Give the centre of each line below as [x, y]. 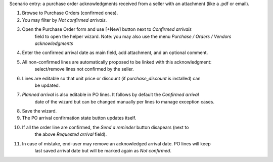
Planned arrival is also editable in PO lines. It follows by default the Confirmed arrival [110, 95]
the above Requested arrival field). [71, 134]
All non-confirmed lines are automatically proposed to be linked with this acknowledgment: [117, 62]
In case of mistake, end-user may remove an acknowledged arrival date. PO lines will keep [116, 143]
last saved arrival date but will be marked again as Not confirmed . [103, 151]
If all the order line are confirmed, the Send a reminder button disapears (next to [105, 127]
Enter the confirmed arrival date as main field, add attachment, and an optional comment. [115, 52]
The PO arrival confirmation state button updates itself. [79, 118]
